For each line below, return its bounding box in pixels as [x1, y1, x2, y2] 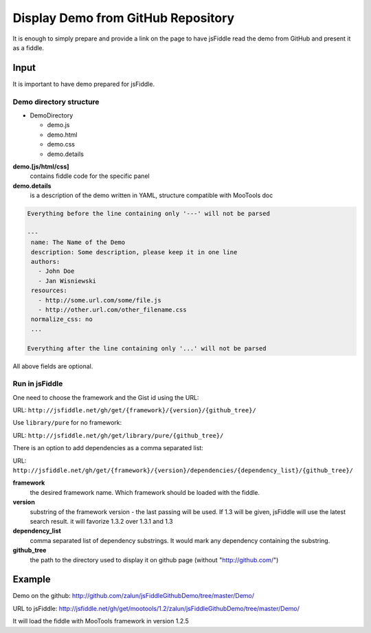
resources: [31, 287, 68, 295]
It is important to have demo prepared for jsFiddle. [12, 80, 155, 88]
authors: [31, 258, 60, 266]
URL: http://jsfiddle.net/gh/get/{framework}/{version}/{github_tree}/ [12, 406, 257, 414]
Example [12, 574, 51, 586]
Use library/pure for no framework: [12, 419, 122, 427]
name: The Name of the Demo [31, 238, 126, 247]
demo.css [47, 140, 76, 148]
